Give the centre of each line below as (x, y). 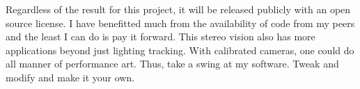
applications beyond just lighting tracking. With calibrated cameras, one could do (180, 50)
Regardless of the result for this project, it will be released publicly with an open (178, 9)
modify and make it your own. (70, 77)
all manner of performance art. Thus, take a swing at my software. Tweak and (172, 64)
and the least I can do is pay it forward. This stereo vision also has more (161, 37)
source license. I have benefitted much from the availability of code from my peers (180, 23)
